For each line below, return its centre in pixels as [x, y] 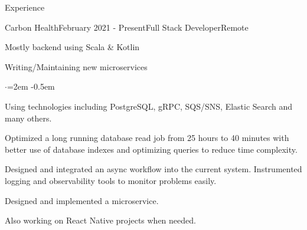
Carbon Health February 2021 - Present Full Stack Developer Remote [127, 27]
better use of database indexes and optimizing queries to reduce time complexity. [151, 149]
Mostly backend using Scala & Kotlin [72, 47]
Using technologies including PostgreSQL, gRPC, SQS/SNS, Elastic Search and [149, 106]
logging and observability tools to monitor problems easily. [111, 180]
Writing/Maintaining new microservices [76, 66]
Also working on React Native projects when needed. [100, 220]
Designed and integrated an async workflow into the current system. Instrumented [153, 169]
